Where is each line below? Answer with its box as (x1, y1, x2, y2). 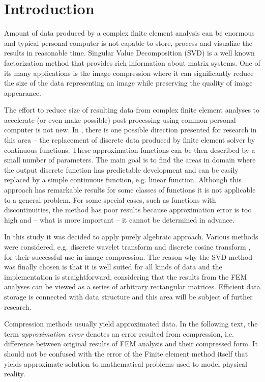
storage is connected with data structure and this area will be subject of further (4, 291, 253, 302)
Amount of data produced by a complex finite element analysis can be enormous (4, 28, 255, 38)
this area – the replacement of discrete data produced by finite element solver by (4, 134, 255, 145)
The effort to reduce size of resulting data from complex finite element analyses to (4, 104, 260, 115)
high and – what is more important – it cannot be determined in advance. (4, 214, 234, 225)
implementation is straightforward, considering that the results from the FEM (4, 271, 247, 282)
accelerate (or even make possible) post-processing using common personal (4, 114, 236, 125)
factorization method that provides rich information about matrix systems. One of (4, 57, 260, 68)
